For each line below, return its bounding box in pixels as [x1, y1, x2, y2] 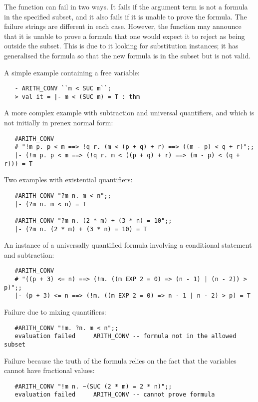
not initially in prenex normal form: [4, 117, 113, 128]
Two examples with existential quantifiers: [4, 174, 133, 185]
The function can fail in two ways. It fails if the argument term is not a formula [4, 1, 248, 11]
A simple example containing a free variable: [4, 67, 140, 77]
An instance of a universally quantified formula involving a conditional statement [4, 240, 252, 250]
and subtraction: [4, 249, 54, 260]
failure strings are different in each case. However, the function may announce [4, 21, 242, 31]
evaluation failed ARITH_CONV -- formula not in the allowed [14, 333, 237, 340]
